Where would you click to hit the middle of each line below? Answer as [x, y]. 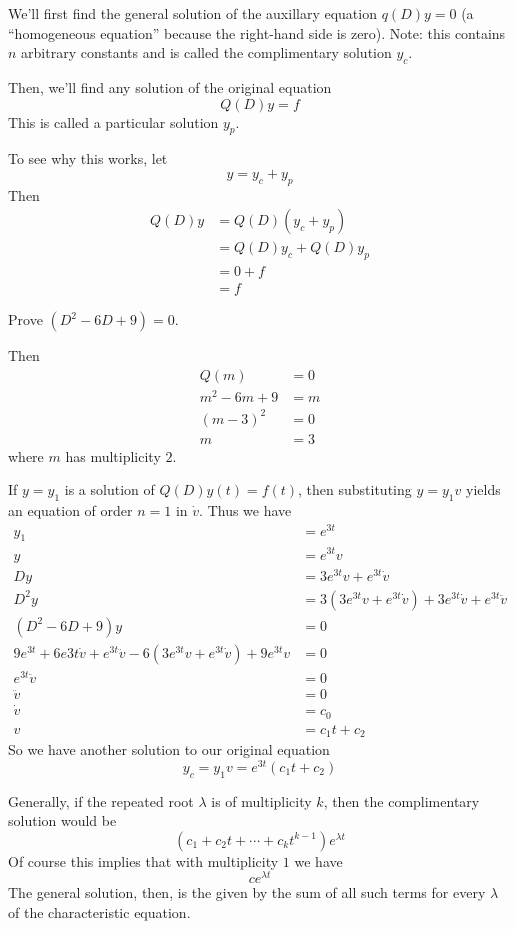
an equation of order [70, 509]
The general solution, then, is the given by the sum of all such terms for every [247, 892]
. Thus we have [245, 509]
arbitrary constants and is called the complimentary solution [206, 52]
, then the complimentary [401, 800]
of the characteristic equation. [99, 912]
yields [483, 489]
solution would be [62, 820]
